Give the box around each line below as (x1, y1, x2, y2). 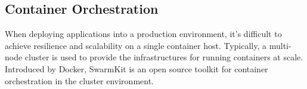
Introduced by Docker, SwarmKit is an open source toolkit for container (5, 62, 268, 75)
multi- (269, 39, 292, 51)
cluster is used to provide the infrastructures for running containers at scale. (24, 51, 303, 63)
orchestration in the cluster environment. (5, 74, 154, 87)
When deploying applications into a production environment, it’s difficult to (5, 27, 282, 40)
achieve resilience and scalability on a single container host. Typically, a (5, 39, 267, 51)
